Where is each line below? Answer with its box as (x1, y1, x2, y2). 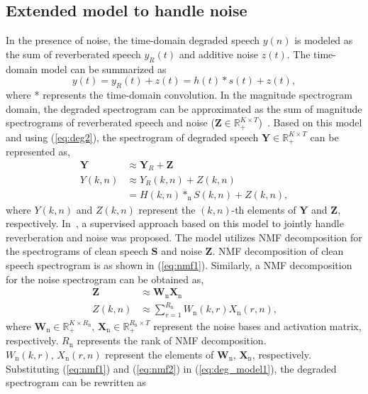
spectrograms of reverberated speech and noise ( (6, 115, 215, 130)
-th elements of (231, 202, 296, 217)
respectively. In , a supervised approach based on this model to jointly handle (6, 216, 344, 231)
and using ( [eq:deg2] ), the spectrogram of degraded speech (6, 129, 259, 144)
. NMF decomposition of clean (212, 243, 344, 258)
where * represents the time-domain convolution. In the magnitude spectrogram (6, 87, 352, 102)
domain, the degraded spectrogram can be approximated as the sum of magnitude (6, 101, 362, 116)
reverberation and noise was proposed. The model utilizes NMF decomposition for (6, 229, 362, 244)
